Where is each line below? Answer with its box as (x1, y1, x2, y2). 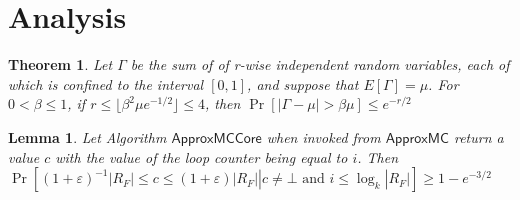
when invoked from (266, 126, 381, 147)
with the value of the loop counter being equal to (55, 146, 348, 167)
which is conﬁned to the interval (8, 73, 204, 94)
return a (453, 126, 504, 147)
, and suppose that (247, 73, 359, 94)
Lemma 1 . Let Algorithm (8, 126, 167, 147)
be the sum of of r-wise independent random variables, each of (130, 54, 510, 75)
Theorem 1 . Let (8, 54, 113, 75)
